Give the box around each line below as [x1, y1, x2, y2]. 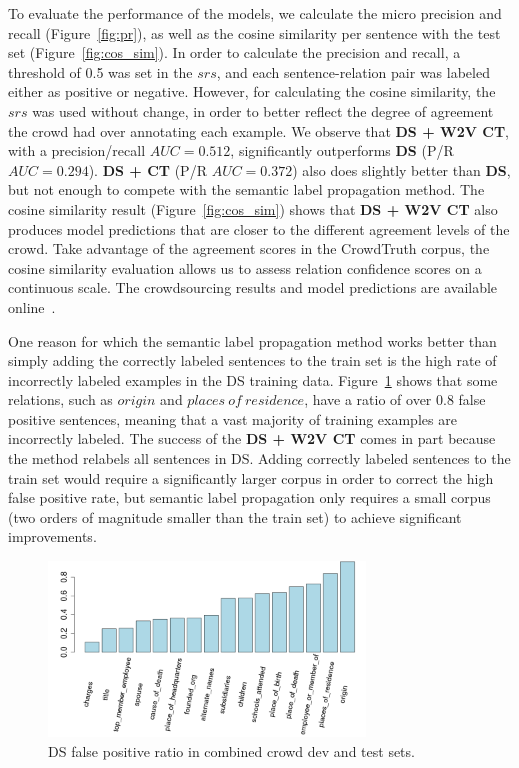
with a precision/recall [8, 140, 146, 161]
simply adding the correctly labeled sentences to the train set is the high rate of [8, 350, 497, 371]
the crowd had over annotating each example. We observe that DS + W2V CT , [8, 120, 510, 141]
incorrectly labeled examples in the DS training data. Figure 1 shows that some [8, 369, 498, 390]
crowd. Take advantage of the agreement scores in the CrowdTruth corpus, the [8, 238, 490, 259]
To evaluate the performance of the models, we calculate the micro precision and [8, 3, 502, 23]
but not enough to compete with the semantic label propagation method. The [8, 179, 485, 200]
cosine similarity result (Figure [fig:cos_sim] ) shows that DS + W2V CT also [8, 198, 498, 219]
